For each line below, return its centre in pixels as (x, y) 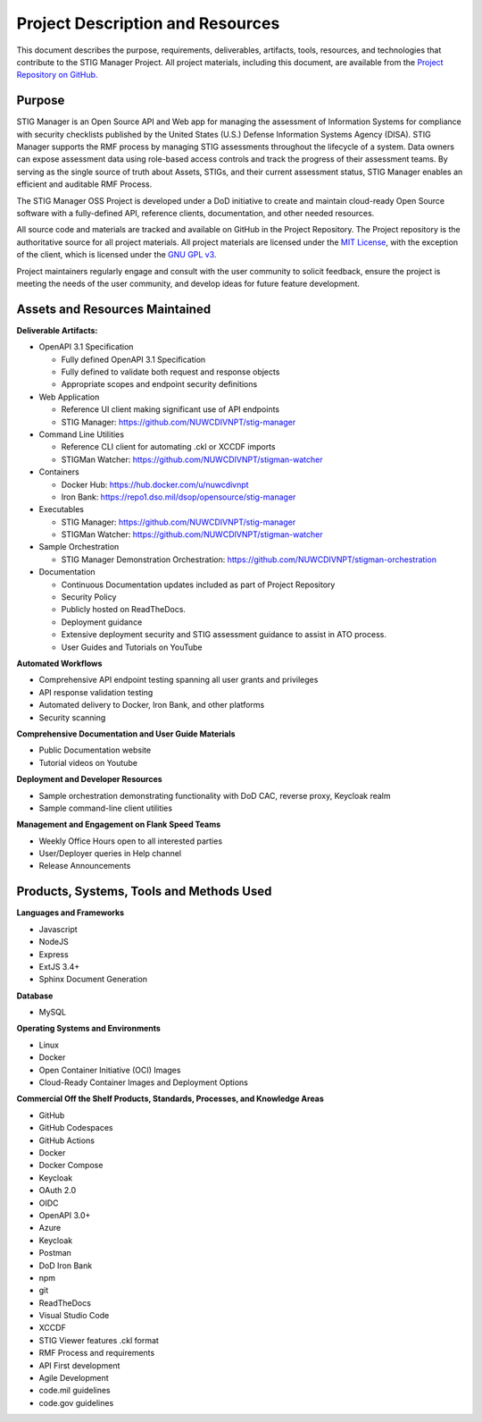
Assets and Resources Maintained (114, 309)
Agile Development (74, 1378)
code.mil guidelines (75, 1391)
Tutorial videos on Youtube (88, 762)
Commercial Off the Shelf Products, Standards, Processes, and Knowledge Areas (170, 1098)
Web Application (69, 397)
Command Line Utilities (82, 434)
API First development (79, 1365)
